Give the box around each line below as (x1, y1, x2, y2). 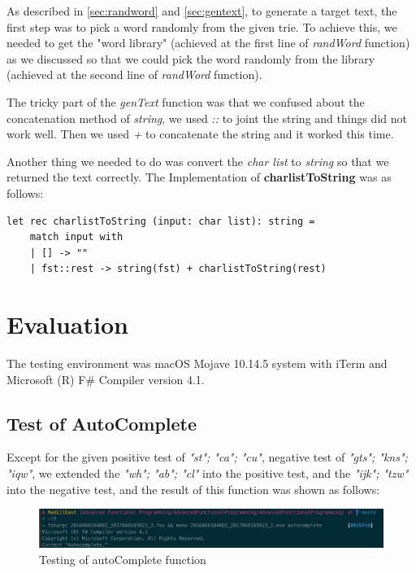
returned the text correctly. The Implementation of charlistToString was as (6, 168, 392, 186)
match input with (29, 231, 123, 243)
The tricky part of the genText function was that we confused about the (6, 93, 365, 110)
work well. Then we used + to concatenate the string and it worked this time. (6, 125, 394, 142)
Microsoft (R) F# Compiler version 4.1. (6, 370, 205, 387)
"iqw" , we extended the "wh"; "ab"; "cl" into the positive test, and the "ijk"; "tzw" (6, 465, 409, 482)
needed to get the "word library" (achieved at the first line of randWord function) (6, 34, 410, 51)
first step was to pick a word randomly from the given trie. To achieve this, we (6, 18, 397, 35)
